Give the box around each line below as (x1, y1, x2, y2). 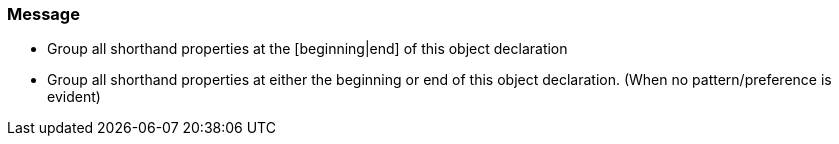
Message (7, 4, 80, 24)
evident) (47, 88, 101, 106)
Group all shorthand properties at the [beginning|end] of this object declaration (47, 40, 568, 58)
